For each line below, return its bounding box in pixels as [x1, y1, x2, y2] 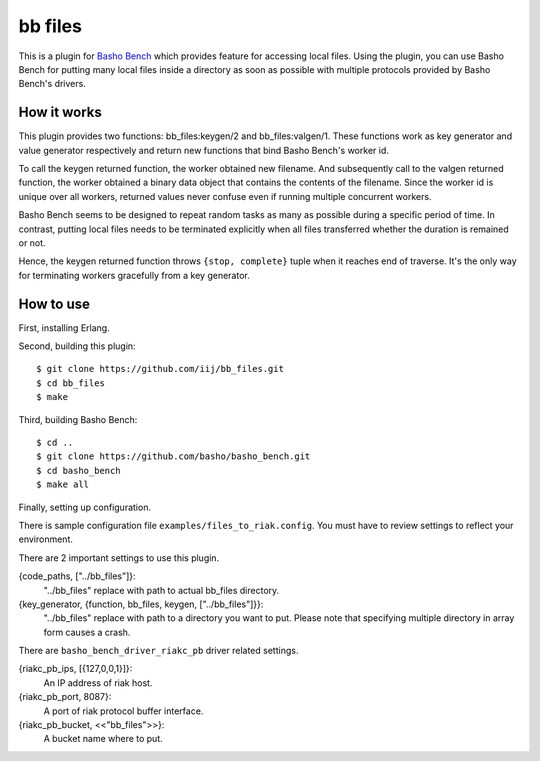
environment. [18, 533, 74, 545]
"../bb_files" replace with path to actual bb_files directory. [43, 584, 280, 596]
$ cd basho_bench [36, 465, 121, 476]
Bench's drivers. [18, 78, 87, 90]
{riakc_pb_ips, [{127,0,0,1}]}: [18, 663, 133, 675]
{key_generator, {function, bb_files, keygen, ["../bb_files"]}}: [18, 598, 264, 610]
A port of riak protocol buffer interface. [43, 705, 204, 717]
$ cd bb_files [36, 377, 105, 389]
